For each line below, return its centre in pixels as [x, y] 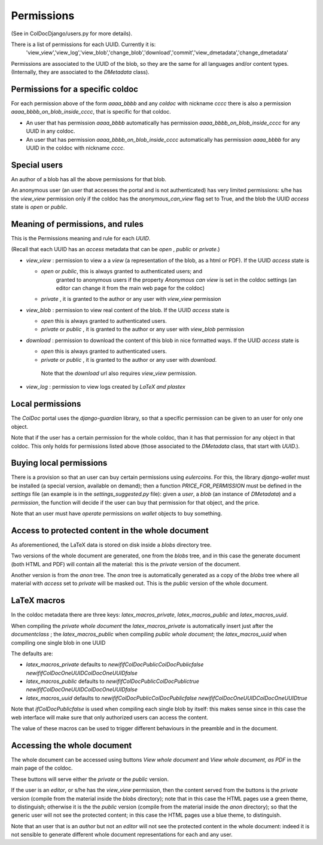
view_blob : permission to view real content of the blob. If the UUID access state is [128, 310]
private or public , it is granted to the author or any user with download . [129, 359]
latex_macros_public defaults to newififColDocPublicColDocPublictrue [113, 681]
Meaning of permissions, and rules [77, 224]
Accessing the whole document [71, 745]
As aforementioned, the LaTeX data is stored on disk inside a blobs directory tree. [111, 545]
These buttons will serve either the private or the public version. [90, 779]
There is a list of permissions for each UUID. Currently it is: [83, 44]
